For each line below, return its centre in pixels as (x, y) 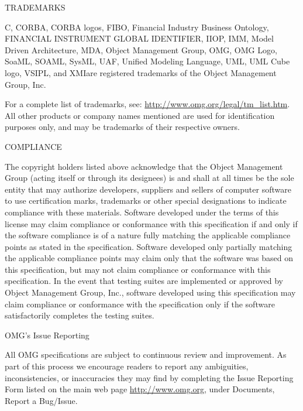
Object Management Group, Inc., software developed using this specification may (150, 292)
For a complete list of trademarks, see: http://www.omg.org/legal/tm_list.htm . (147, 104)
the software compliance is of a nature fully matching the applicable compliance (148, 235)
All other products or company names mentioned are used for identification (140, 115)
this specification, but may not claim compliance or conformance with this (138, 269)
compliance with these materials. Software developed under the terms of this (142, 212)
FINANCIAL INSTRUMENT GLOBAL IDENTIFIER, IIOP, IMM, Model (139, 38)
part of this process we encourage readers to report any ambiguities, (127, 366)
